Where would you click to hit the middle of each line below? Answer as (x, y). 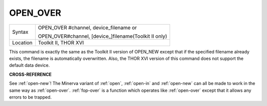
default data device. (29, 65)
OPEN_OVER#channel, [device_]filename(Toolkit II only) (103, 36)
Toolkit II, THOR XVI (61, 43)
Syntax (20, 32)
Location (22, 43)
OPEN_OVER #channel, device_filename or (87, 27)
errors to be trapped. (30, 97)
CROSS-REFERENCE (30, 74)
